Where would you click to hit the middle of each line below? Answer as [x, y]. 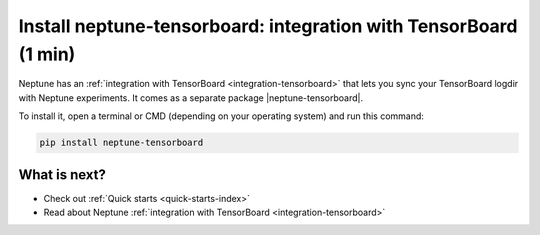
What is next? [62, 174]
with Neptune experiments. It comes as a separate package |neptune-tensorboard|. [191, 97]
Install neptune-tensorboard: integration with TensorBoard [268, 26]
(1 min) [47, 54]
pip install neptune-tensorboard [121, 143]
